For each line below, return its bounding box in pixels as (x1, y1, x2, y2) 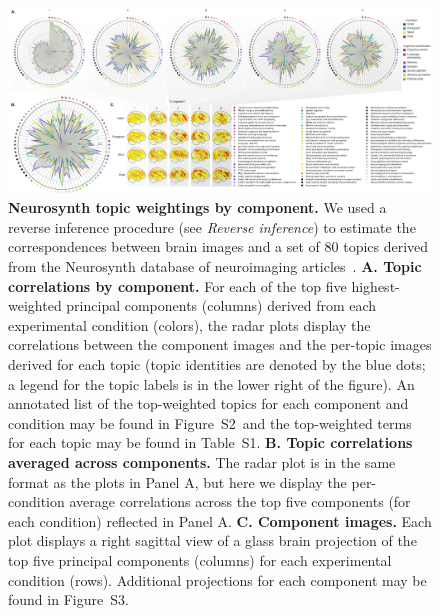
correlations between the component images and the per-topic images (8, 334, 432, 355)
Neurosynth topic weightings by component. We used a (8, 197, 387, 218)
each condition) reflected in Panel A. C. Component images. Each (8, 510, 432, 531)
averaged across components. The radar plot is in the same (8, 451, 396, 472)
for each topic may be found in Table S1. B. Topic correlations (8, 432, 413, 453)
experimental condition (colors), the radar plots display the (8, 314, 371, 335)
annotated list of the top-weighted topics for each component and (8, 393, 409, 414)
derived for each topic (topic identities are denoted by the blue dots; (8, 354, 426, 375)
